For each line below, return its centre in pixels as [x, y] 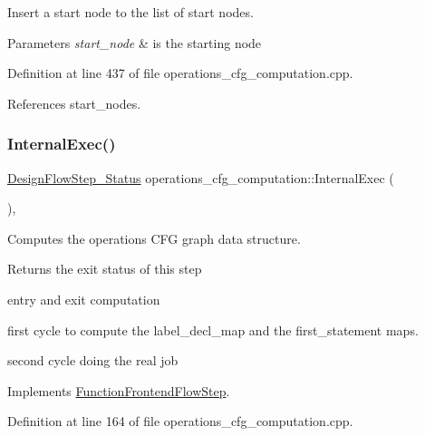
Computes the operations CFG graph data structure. [154, 238]
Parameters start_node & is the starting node [135, 42]
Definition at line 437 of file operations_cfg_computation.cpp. [180, 73]
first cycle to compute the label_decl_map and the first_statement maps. [213, 329]
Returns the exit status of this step [105, 269]
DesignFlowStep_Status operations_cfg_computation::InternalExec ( [201, 177]
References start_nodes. [74, 103]
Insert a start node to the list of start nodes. [130, 12]
